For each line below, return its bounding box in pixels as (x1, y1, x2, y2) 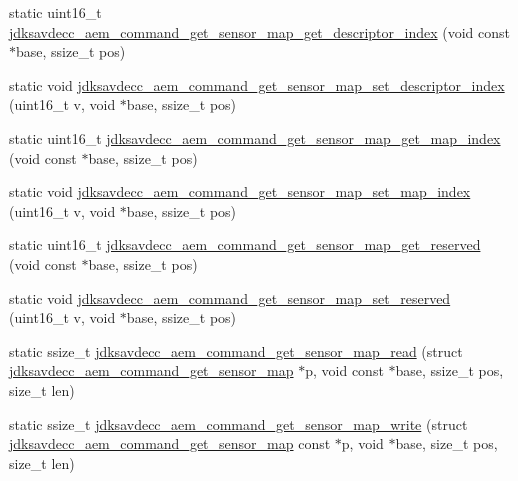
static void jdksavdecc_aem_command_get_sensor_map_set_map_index (9, 181, 471, 202)
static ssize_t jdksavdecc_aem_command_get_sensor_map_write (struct (9, 413, 468, 434)
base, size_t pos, (395, 433, 498, 454)
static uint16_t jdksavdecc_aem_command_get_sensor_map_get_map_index (9, 127, 501, 148)
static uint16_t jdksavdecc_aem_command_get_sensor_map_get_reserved (9, 234, 481, 255)
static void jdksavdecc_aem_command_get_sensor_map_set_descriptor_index (9, 74, 505, 95)
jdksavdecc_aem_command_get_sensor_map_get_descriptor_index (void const (9, 21, 511, 42)
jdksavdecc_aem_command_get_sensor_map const (9, 433, 331, 454)
